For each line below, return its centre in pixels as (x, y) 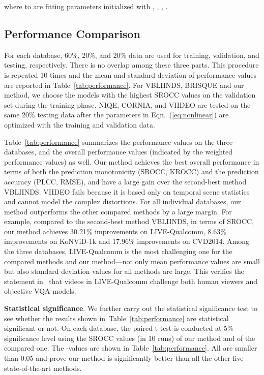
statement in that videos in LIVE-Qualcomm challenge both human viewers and (131, 281)
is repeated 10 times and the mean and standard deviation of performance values (130, 74)
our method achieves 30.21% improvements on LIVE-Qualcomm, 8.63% (115, 231)
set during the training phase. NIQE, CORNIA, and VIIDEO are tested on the (127, 104)
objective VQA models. (40, 291)
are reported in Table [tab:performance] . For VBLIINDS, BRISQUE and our (124, 85)
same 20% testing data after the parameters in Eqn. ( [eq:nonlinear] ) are (116, 115)
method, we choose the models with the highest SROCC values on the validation (130, 95)
